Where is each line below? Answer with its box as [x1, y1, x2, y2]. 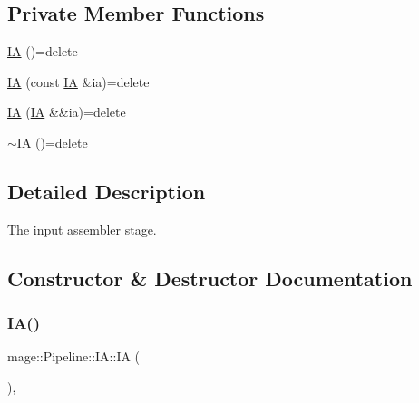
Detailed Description [7, 177, 206, 205]
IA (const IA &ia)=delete [7, 72, 150, 91]
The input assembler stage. [7, 219, 157, 238]
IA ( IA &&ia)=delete [7, 102, 126, 121]
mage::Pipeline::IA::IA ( [7, 347, 141, 366]
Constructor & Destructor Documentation [7, 264, 413, 292]
